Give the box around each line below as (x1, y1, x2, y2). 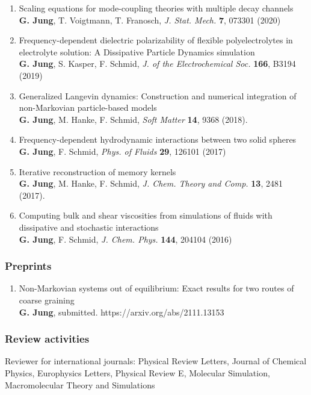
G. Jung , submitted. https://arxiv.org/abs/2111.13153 (19, 305, 224, 318)
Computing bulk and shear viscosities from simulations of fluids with (19, 209, 273, 222)
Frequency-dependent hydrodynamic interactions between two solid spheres (19, 133, 297, 146)
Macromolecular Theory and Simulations (5, 378, 155, 391)
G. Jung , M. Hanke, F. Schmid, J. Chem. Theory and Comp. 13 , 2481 (19, 177, 283, 190)
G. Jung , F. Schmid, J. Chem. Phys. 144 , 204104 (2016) (19, 232, 232, 245)
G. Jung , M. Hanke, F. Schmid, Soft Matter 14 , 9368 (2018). (19, 113, 248, 125)
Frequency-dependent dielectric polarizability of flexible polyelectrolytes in (19, 34, 293, 46)
